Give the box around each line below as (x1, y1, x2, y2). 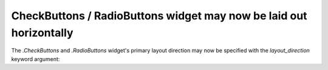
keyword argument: (11, 55, 60, 63)
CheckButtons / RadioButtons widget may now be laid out (11, 9, 307, 22)
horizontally (11, 26, 73, 39)
